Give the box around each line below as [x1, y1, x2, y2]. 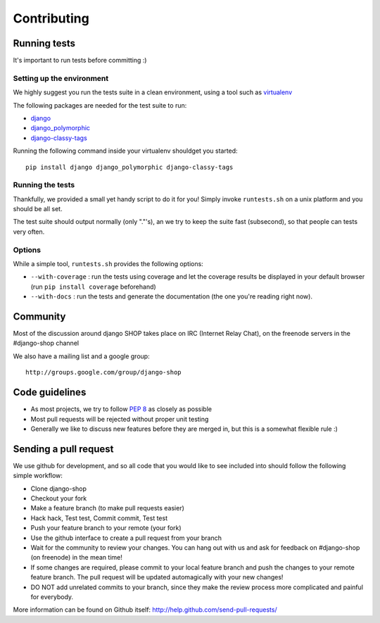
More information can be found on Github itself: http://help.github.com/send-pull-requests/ [13, 605, 277, 614]
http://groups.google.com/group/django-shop [25, 368, 182, 377]
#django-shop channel [13, 339, 80, 348]
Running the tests [13, 180, 75, 190]
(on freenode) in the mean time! [30, 553, 122, 562]
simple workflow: [13, 472, 63, 480]
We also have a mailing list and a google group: [13, 352, 151, 360]
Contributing [13, 11, 89, 26]
